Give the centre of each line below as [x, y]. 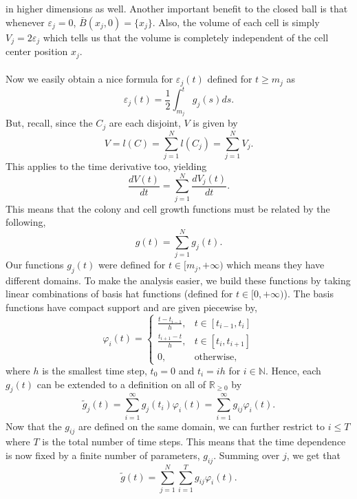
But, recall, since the [49, 123]
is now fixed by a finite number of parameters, [103, 455]
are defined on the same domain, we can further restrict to [202, 426]
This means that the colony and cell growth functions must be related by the [168, 208]
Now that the [34, 426]
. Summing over [247, 455]
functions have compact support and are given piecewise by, [131, 307]
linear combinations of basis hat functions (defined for [119, 294]
